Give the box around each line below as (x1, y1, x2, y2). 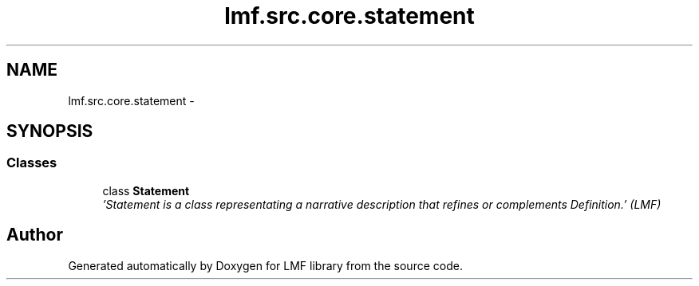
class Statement (102, 183, 190, 198)
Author (6, 225, 63, 245)
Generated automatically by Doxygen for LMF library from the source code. (68, 258, 463, 272)
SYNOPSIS (6, 121, 93, 142)
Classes (6, 155, 57, 171)
